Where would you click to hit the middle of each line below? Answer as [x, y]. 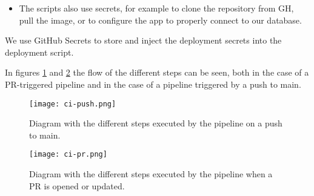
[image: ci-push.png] [73, 104]
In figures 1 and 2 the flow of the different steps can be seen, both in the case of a [157, 72]
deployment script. [39, 52]
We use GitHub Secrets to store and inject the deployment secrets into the [143, 40]
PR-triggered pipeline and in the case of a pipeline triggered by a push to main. [153, 84]
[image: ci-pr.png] [68, 155]
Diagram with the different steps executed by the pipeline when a [151, 174]
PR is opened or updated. [77, 185]
